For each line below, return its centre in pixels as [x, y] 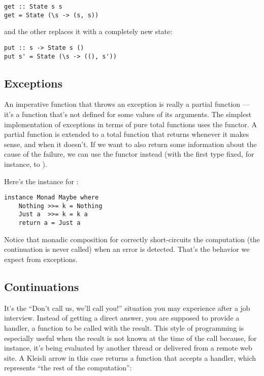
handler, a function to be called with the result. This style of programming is [124, 327]
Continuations [42, 286]
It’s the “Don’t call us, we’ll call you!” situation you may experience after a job [127, 308]
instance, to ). [26, 164]
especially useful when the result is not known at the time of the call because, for [130, 338]
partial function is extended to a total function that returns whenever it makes [127, 134]
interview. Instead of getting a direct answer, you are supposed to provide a [122, 318]
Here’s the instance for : [41, 181]
